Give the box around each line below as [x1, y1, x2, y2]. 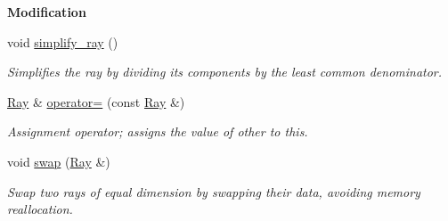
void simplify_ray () [7, 32, 118, 51]
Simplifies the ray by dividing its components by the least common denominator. [7, 62, 443, 81]
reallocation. [7, 200, 73, 218]
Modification [7, 3, 86, 20]
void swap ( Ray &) [7, 151, 110, 170]
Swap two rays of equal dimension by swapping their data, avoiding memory [7, 182, 420, 201]
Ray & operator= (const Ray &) [7, 92, 185, 110]
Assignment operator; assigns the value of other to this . [7, 122, 308, 141]
